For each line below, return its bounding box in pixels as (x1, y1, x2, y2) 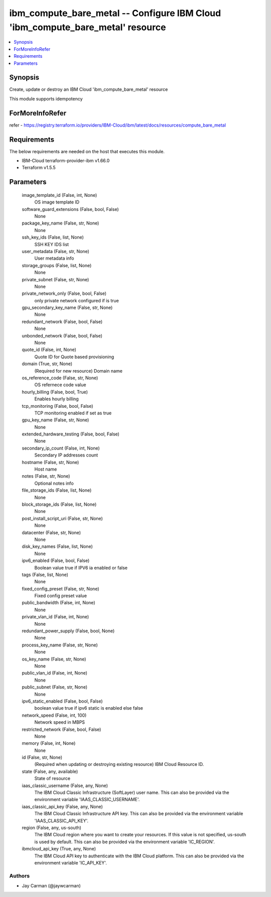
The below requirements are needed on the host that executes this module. (9, 148, 165, 154)
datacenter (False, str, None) (22, 529, 81, 535)
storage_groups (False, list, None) (22, 262, 92, 268)
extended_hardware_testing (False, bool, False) (22, 431, 120, 437)
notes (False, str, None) (22, 473, 70, 479)
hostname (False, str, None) (22, 459, 79, 465)
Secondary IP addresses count (34, 452, 98, 458)
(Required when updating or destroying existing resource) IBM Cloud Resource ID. (34, 761, 204, 767)
